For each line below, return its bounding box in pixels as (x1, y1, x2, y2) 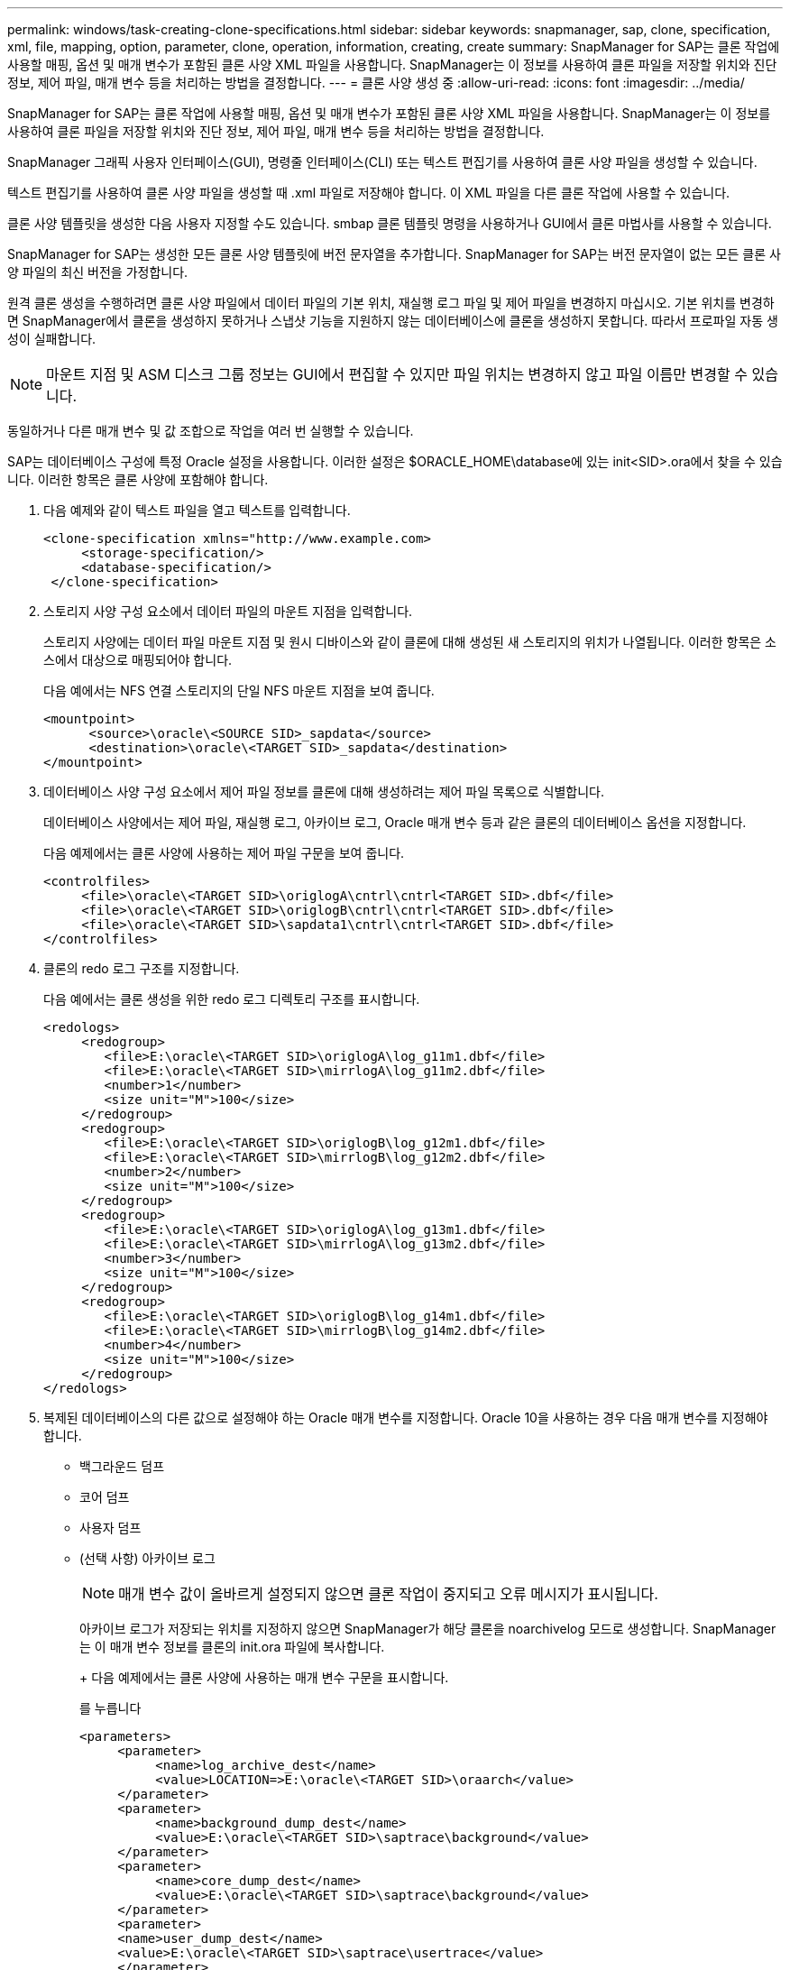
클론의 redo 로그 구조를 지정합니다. (43, 961, 240, 976)
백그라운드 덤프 (79, 1459, 165, 1474)
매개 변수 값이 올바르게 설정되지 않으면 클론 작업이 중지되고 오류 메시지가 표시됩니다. (118, 1585, 658, 1603)
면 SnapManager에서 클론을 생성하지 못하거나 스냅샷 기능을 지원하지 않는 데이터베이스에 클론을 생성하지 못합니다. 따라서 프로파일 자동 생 (7, 313, 778, 328)
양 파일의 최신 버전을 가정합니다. (7, 264, 188, 280)
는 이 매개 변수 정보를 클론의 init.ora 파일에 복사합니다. (79, 1639, 385, 1654)
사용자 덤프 (79, 1520, 142, 1535)
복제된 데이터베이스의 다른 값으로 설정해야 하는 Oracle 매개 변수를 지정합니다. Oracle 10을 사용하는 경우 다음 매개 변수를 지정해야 (43, 1410, 768, 1425)
